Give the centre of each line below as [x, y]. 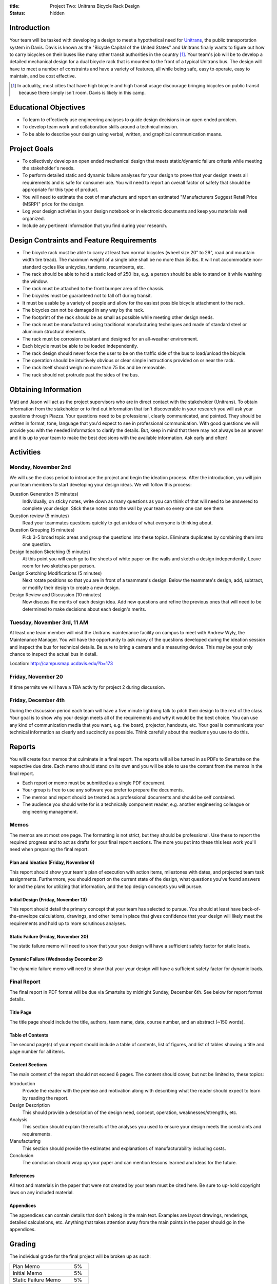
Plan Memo [26, 1266]
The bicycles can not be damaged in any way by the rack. [83, 310]
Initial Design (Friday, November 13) [48, 899]
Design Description [30, 1105]
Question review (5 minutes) [39, 516]
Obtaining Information [46, 390]
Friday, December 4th [37, 700]
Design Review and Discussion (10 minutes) [56, 594]
